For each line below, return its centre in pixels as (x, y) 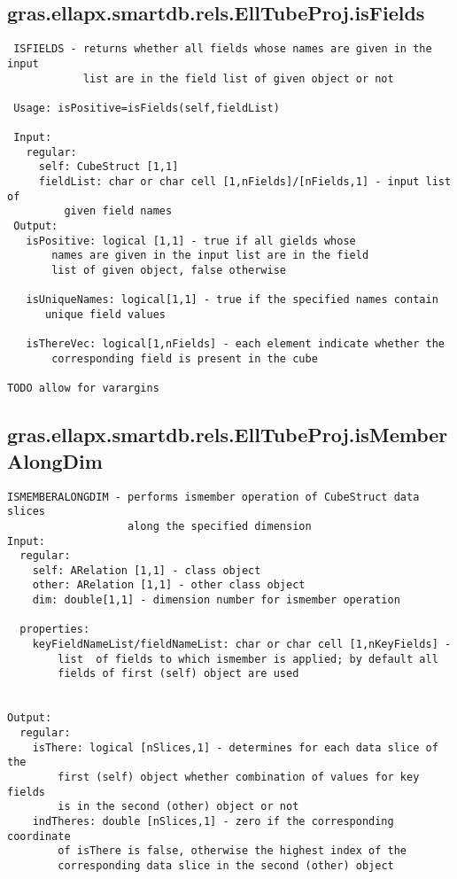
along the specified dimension (220, 526)
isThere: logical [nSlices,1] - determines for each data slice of (235, 747)
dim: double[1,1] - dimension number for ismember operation (216, 600)
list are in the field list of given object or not (238, 78)
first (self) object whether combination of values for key (239, 778)
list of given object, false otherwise (169, 271)
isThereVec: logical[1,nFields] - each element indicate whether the (235, 344)
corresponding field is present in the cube (185, 358)
